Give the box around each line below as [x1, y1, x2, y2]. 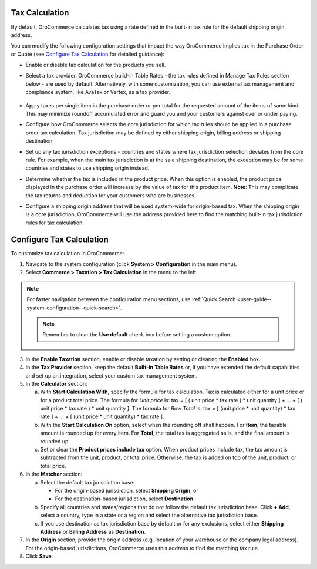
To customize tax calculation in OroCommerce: [11, 250, 124, 257]
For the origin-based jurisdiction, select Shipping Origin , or [55, 487, 199, 494]
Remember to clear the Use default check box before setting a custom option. [42, 331, 232, 338]
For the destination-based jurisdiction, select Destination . [55, 495, 195, 502]
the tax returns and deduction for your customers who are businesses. [25, 191, 196, 199]
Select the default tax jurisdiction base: [40, 479, 135, 486]
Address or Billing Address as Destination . [40, 528, 146, 535]
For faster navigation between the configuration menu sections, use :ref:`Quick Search [26, 296, 236, 303]
